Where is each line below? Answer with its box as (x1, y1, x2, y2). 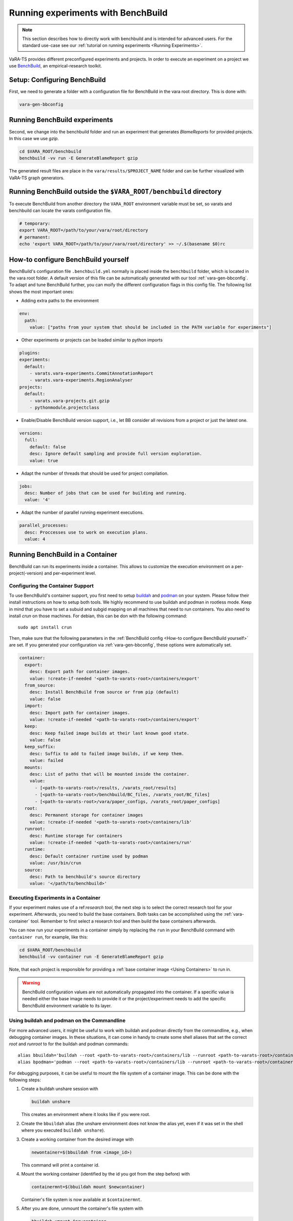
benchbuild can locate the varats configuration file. (9, 208, 112, 213)
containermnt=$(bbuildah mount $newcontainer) (31, 1184, 145, 1189)
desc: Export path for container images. (29, 669, 130, 674)
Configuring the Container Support (9, 582, 94, 589)
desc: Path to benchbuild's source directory (29, 874, 141, 879)
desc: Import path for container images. (29, 710, 130, 716)
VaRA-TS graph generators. (9, 175, 64, 181)
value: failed (29, 758, 63, 763)
